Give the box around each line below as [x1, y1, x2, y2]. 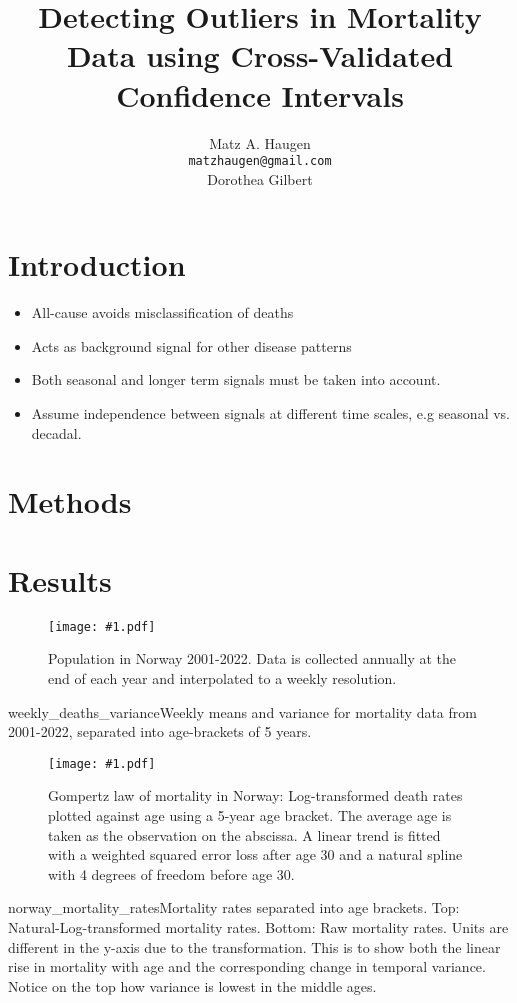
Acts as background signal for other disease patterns [31, 335, 352, 356]
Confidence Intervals [116, 74, 404, 115]
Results [8, 559, 112, 600]
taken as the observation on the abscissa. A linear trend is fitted [48, 824, 441, 845]
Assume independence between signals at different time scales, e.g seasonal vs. [31, 403, 510, 424]
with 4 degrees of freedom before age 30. [48, 863, 295, 884]
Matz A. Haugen [209, 132, 311, 153]
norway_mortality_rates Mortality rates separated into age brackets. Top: [8, 897, 460, 918]
